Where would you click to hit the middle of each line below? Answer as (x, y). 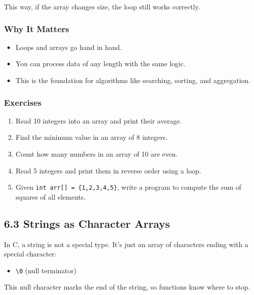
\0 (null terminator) (46, 270)
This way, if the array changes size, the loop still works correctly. (102, 6)
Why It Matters (37, 28)
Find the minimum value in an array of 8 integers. (92, 137)
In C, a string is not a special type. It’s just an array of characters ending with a (126, 244)
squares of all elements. (51, 196)
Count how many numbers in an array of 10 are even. (97, 154)
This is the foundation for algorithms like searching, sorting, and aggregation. (133, 80)
